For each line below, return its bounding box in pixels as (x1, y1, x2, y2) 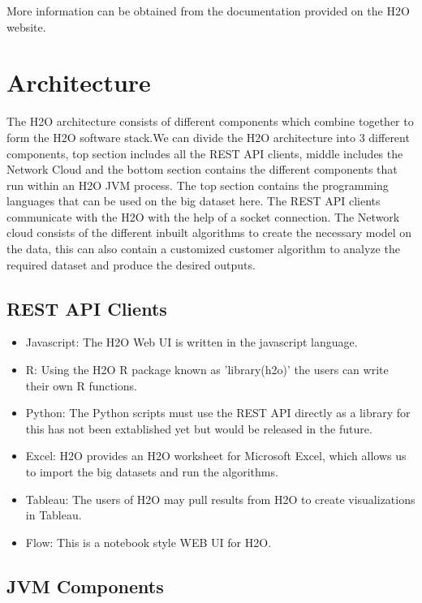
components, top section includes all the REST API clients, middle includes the (6, 144, 403, 162)
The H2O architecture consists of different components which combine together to (6, 113, 414, 130)
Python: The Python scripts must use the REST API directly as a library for (25, 404, 411, 421)
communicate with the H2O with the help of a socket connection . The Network (6, 208, 400, 225)
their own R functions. (25, 377, 138, 394)
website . (6, 18, 46, 35)
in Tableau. (25, 506, 82, 523)
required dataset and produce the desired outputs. (6, 256, 256, 273)
